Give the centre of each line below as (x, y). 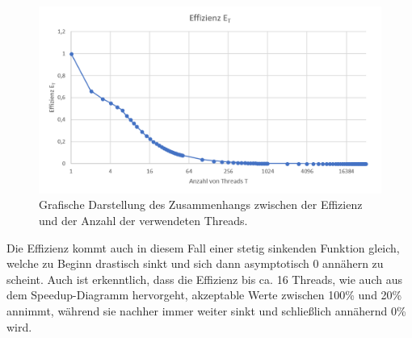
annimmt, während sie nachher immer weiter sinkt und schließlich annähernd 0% (206, 311)
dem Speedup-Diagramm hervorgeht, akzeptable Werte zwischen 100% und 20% (204, 295)
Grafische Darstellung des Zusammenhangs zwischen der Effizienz (201, 204)
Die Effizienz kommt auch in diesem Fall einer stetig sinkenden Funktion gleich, (203, 247)
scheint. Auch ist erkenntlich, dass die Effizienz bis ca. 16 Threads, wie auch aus (204, 279)
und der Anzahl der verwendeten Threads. (143, 221)
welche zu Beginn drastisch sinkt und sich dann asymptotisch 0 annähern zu (195, 263)
